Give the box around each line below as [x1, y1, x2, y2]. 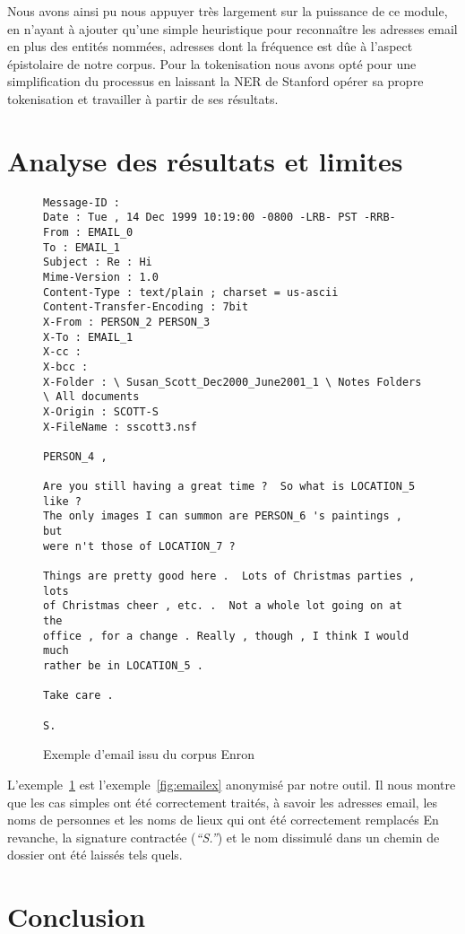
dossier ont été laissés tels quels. [7, 845, 183, 864]
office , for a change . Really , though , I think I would [43, 629, 409, 642]
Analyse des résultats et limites [7, 142, 403, 179]
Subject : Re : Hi [43, 256, 152, 269]
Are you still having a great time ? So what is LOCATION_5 [43, 480, 416, 493]
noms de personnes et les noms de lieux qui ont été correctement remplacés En [7, 810, 439, 829]
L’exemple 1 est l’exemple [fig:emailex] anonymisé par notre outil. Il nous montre [7, 774, 456, 793]
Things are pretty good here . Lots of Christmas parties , [43, 570, 416, 583]
